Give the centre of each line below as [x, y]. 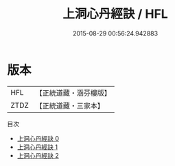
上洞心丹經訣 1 [37, 147]
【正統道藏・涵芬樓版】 [73, 93]
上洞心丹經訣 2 [38, 155]
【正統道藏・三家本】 [70, 105]
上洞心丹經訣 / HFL [115, 14]
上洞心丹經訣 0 [38, 138]
